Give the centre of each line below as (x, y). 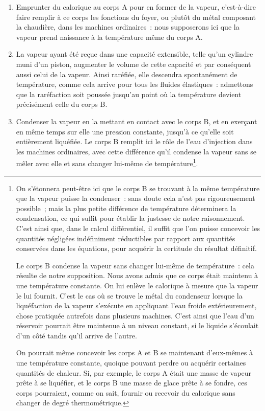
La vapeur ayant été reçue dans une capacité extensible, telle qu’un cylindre (135, 54)
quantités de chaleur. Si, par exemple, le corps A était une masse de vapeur (134, 372)
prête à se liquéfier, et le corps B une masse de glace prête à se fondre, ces (131, 383)
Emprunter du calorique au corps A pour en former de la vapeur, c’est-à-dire (136, 7)
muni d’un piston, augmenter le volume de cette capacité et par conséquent (134, 64)
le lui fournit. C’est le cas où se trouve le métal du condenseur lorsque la (129, 295)
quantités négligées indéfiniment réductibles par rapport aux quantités (126, 238)
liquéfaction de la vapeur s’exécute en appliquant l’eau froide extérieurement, (136, 305)
